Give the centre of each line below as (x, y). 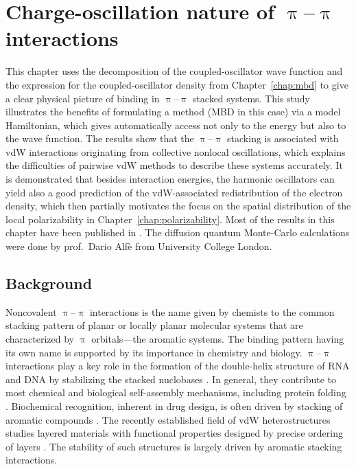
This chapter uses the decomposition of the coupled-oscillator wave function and (174, 71)
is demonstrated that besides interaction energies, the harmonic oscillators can (170, 179)
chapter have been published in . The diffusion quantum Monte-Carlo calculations (178, 232)
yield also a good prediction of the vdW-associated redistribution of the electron (174, 192)
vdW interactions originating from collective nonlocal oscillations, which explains (176, 151)
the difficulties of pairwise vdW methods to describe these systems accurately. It (174, 165)
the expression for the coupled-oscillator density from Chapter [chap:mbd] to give (177, 84)
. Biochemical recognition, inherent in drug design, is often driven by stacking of (174, 405)
